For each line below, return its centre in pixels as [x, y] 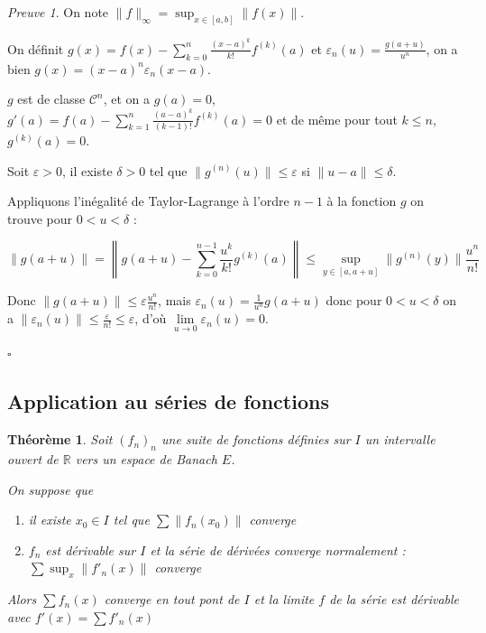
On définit [36, 48]
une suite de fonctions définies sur [256, 439]
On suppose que [50, 489]
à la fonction [362, 201]
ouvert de [33, 458]
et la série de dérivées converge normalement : [278, 549]
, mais [174, 300]
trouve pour [40, 218]
